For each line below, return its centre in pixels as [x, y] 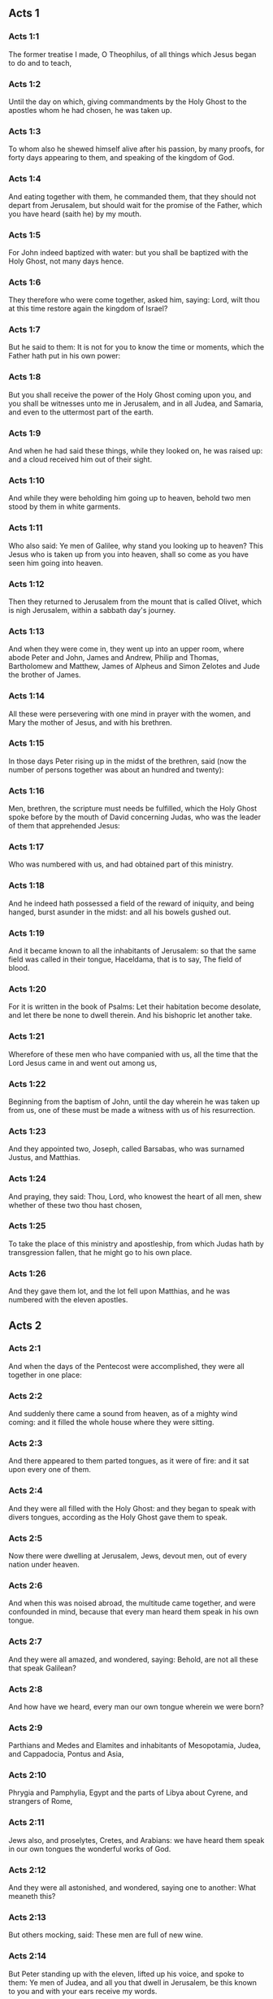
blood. [19, 968]
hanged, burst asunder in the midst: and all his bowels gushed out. [120, 912]
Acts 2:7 [25, 1641]
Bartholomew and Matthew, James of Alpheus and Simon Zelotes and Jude [134, 667]
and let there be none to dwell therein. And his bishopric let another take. [130, 1015]
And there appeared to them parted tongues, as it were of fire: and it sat [129, 1461]
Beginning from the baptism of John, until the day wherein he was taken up [134, 1102]
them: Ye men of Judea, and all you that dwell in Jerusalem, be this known [133, 1982]
